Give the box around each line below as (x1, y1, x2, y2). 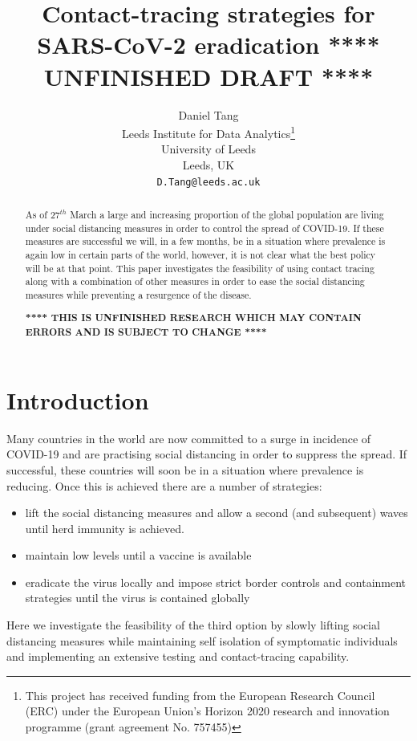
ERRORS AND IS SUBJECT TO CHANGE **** (25, 325, 267, 340)
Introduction (6, 383, 149, 416)
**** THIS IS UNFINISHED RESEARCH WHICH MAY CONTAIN (25, 311, 362, 325)
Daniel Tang (178, 106, 239, 123)
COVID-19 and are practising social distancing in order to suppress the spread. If (6, 446, 407, 462)
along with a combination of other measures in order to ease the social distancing (25, 275, 365, 288)
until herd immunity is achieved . (25, 519, 184, 536)
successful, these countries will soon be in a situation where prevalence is (6, 461, 364, 478)
